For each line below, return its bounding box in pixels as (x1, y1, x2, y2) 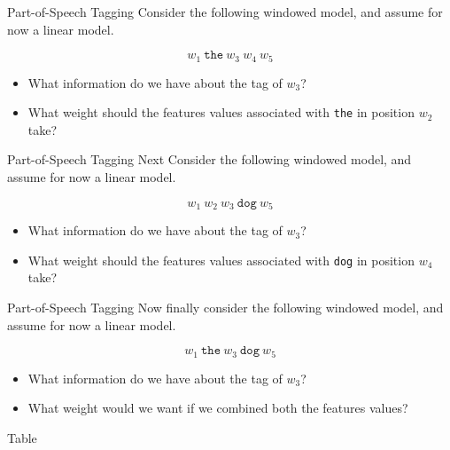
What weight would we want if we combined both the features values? (27, 399, 408, 417)
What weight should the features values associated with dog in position (27, 250, 415, 269)
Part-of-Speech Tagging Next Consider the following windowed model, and (7, 150, 412, 169)
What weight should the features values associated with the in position (27, 103, 415, 122)
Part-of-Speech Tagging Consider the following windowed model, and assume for (7, 3, 443, 20)
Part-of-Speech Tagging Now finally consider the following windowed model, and (7, 297, 444, 316)
